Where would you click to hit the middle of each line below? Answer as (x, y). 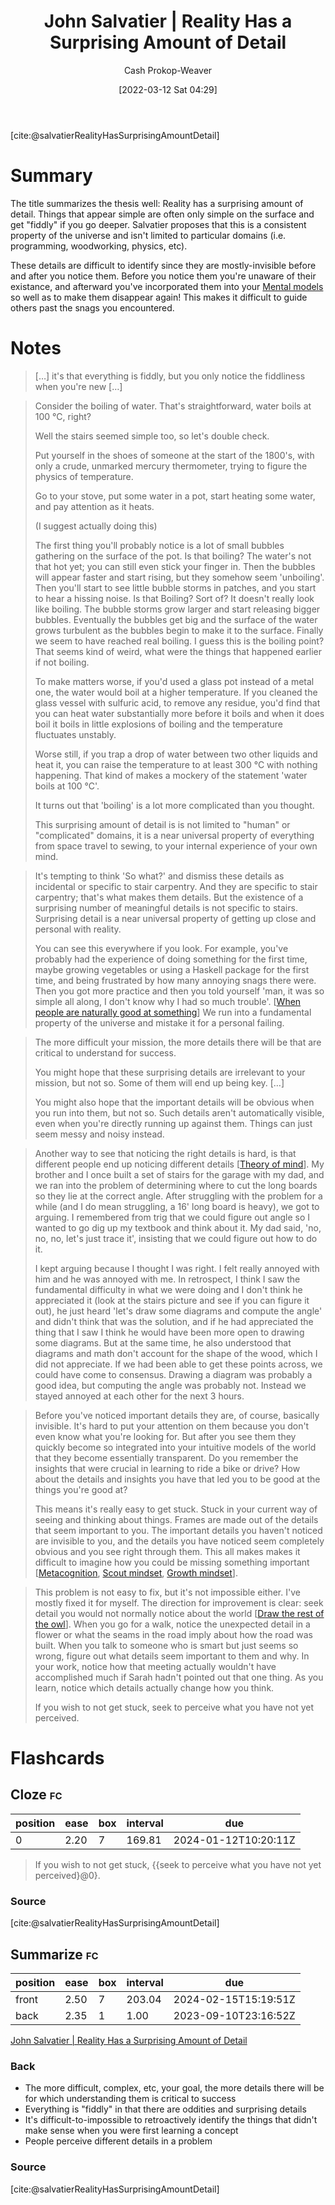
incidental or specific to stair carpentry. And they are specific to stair (176, 886)
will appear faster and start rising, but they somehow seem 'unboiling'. (179, 577)
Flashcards (57, 1758)
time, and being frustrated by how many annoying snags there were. (175, 980)
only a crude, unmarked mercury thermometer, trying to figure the (171, 466)
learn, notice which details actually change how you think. (154, 1687)
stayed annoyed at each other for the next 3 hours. (139, 1396)
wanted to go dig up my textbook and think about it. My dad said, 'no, (178, 1227)
